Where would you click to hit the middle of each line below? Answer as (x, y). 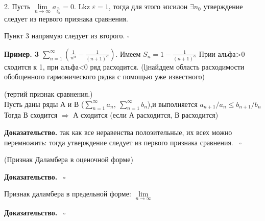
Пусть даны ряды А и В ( (44, 104)
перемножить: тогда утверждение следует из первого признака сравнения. (119, 142)
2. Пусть (17, 6)
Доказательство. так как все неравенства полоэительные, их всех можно (118, 132)
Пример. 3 (22, 53)
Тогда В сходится (31, 115)
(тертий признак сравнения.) (49, 93)
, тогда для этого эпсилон (148, 6)
